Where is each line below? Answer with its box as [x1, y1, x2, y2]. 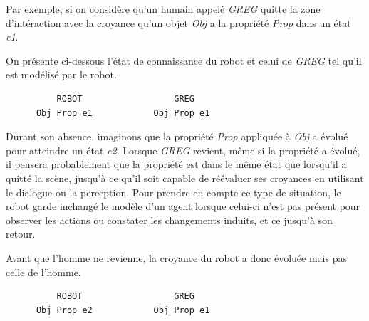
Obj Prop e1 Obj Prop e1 [36, 107, 210, 118]
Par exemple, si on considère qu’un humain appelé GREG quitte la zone [6, 1, 321, 16]
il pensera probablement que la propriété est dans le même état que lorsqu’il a [6, 157, 347, 172]
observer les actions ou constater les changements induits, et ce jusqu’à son [6, 212, 333, 227]
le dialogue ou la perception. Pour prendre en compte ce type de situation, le [6, 184, 341, 199]
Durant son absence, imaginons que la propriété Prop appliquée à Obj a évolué [6, 129, 348, 144]
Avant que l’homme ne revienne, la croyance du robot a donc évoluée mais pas [6, 250, 347, 265]
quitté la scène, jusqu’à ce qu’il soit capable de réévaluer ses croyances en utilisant [6, 170, 364, 185]
